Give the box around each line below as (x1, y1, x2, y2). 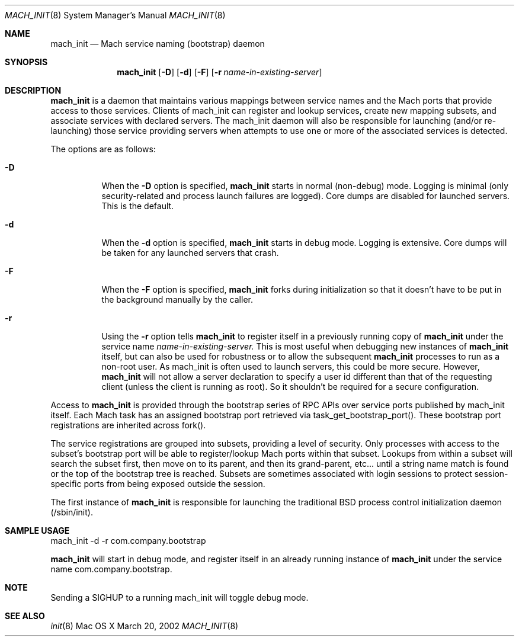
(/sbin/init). (50, 507, 93, 517)
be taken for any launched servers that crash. (101, 248, 279, 258)
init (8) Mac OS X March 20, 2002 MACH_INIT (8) (50, 621, 239, 631)
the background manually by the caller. (101, 294, 253, 305)
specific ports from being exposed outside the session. (50, 479, 265, 489)
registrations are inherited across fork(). (50, 420, 206, 430)
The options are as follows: (50, 144, 156, 154)
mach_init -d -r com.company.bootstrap (50, 536, 206, 546)
